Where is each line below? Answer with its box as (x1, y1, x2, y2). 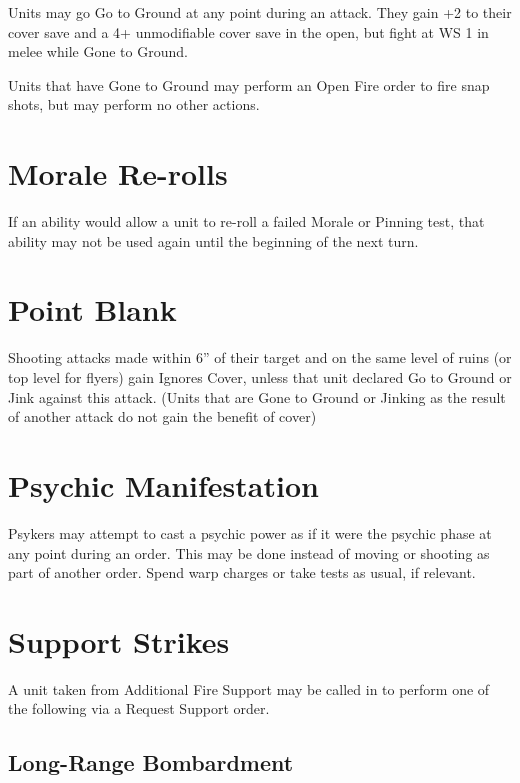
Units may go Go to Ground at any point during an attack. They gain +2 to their (8, 2, 512, 22)
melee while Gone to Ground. (8, 41, 188, 62)
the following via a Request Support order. (8, 698, 270, 719)
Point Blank (8, 289, 177, 330)
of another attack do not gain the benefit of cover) (8, 406, 317, 427)
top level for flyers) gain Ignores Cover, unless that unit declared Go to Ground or (8, 367, 512, 387)
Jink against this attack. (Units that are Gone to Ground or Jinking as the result (8, 386, 506, 407)
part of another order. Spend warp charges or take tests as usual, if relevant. (8, 562, 476, 583)
